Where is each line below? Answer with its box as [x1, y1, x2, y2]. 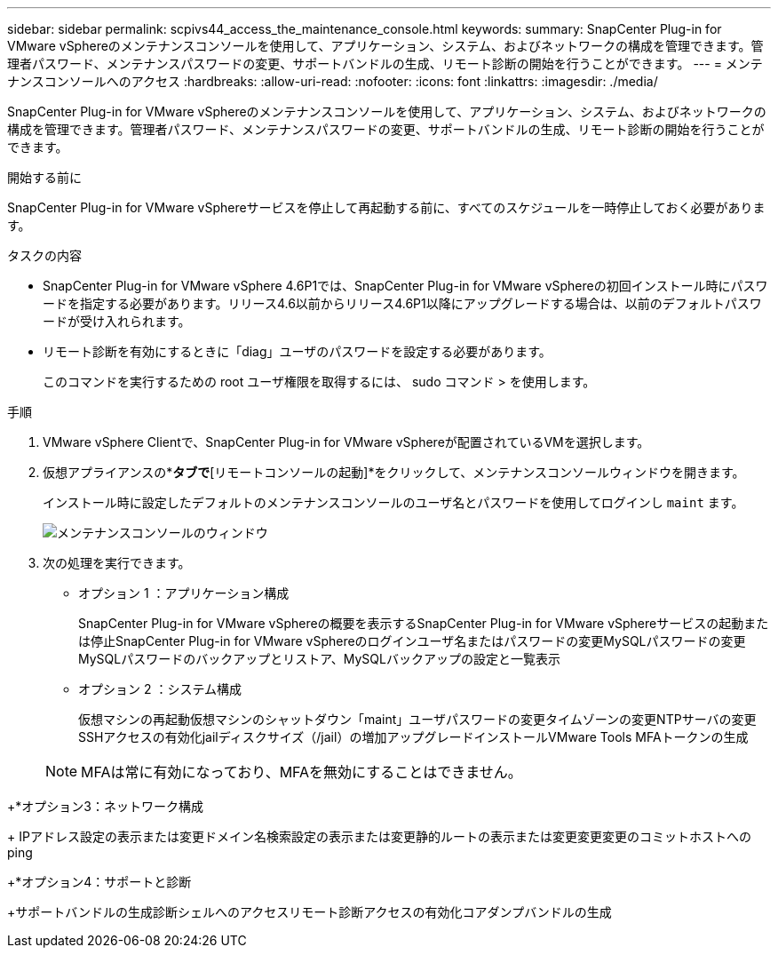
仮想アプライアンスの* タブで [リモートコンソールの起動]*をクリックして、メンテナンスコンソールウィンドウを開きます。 [43, 465, 745, 480]
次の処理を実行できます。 [43, 555, 191, 570]
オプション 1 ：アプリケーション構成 [78, 585, 290, 601]
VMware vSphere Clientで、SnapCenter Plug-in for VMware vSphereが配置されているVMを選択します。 [43, 434, 650, 450]
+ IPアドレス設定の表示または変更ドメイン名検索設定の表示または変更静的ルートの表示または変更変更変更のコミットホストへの [7, 829, 751, 844]
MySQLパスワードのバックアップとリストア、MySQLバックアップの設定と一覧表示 [78, 651, 560, 666]
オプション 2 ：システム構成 [78, 681, 242, 696]
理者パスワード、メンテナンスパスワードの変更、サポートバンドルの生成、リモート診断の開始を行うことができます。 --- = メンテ [7, 56, 763, 71]
